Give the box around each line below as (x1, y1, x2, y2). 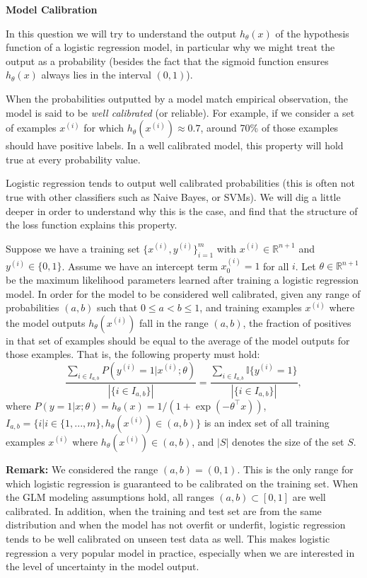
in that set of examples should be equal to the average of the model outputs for (6, 333, 350, 347)
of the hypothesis (275, 25, 349, 40)
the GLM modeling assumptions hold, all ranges (6, 490, 214, 504)
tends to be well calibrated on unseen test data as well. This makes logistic (6, 531, 330, 545)
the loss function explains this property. (6, 217, 177, 232)
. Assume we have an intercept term (62, 258, 218, 273)
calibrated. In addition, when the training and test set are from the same (6, 503, 322, 518)
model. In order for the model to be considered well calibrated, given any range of (6, 286, 361, 301)
